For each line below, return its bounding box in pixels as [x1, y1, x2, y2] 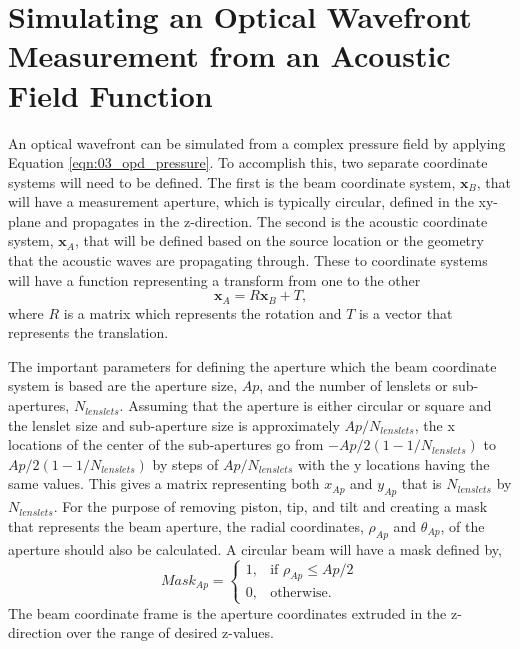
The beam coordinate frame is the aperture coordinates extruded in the [8, 602, 447, 623]
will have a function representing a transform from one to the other [8, 269, 421, 290]
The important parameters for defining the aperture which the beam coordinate [8, 355, 497, 376]
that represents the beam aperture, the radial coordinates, [8, 515, 364, 536]
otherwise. [270, 586, 332, 601]
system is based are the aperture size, [8, 375, 238, 396]
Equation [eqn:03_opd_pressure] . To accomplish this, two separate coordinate [8, 152, 488, 173]
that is [401, 473, 442, 494]
